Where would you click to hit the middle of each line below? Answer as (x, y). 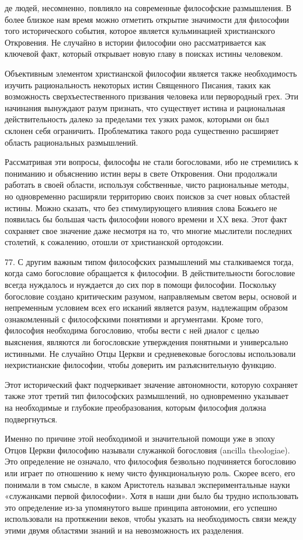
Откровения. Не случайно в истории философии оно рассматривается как (135, 42)
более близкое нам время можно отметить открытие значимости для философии (147, 19)
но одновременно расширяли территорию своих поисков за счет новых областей (147, 196)
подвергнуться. (31, 419)
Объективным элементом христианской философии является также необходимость (151, 73)
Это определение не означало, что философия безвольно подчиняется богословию (150, 461)
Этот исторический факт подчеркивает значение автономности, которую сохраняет (151, 384)
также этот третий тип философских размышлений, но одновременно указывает (147, 396)
